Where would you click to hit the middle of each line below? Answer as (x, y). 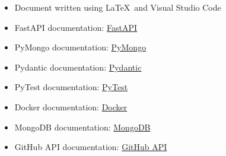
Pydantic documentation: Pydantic (78, 67)
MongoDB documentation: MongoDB (82, 127)
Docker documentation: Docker (71, 106)
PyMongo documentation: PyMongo (80, 47)
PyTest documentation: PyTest (71, 87)
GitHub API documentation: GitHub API (91, 147)
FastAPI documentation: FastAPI (76, 27)
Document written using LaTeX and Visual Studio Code (118, 7)
